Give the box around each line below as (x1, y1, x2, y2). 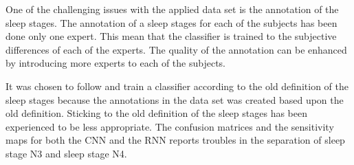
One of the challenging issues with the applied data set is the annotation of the (5, 2, 339, 16)
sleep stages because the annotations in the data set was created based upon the (5, 92, 344, 107)
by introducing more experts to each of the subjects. (5, 56, 226, 70)
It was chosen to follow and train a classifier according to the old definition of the (5, 78, 349, 93)
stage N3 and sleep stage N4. (5, 146, 127, 160)
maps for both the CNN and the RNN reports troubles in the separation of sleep (5, 133, 345, 147)
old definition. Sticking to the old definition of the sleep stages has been (5, 106, 307, 120)
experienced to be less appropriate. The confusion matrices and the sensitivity (5, 119, 334, 133)
